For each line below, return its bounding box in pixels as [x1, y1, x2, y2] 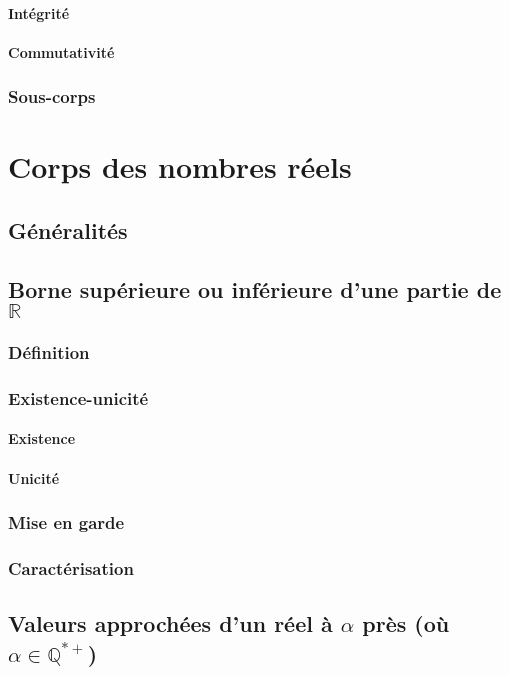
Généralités [8, 214, 128, 245]
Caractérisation [8, 555, 134, 580]
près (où [362, 608, 450, 639]
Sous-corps [8, 84, 96, 109]
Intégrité [8, 2, 70, 23]
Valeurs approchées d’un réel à [8, 608, 333, 639]
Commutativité [8, 41, 115, 62]
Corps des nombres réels [8, 146, 352, 187]
